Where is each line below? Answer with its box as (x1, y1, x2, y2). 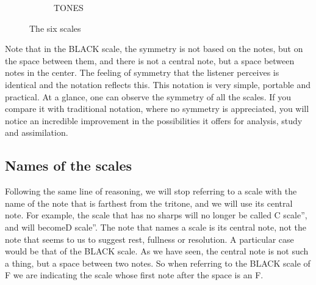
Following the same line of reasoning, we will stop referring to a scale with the (5, 185, 297, 198)
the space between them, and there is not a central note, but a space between (5, 54, 295, 67)
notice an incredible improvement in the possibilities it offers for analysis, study (5, 114, 303, 127)
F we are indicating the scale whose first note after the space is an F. (5, 268, 264, 281)
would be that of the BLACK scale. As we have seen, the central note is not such (5, 245, 309, 257)
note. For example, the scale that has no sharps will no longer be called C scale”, (5, 209, 307, 221)
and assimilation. (5, 126, 68, 139)
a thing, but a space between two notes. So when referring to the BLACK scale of (5, 256, 311, 269)
